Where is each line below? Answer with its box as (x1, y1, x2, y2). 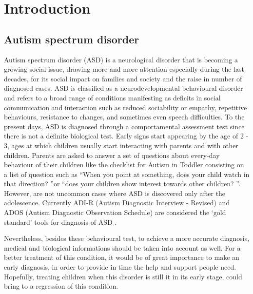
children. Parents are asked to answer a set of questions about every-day (4, 150, 220, 160)
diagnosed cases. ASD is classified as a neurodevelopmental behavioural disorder (4, 83, 243, 93)
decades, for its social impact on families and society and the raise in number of (4, 73, 242, 83)
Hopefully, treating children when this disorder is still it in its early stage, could (4, 271, 242, 281)
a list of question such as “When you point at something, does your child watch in (4, 169, 250, 179)
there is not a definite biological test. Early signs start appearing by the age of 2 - (4, 131, 249, 141)
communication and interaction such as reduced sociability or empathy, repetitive (4, 102, 247, 112)
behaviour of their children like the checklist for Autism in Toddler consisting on (4, 159, 244, 170)
